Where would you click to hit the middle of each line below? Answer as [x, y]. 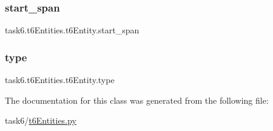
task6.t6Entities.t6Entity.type [60, 80]
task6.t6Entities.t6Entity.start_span [72, 30]
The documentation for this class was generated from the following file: [137, 100]
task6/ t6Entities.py [41, 120]
